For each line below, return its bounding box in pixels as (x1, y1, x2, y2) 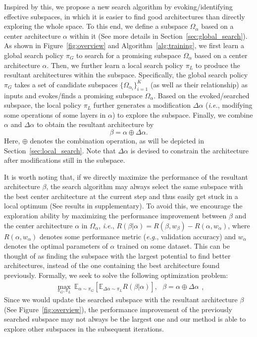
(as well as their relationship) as (150, 79, 248, 89)
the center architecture (4, 220, 73, 230)
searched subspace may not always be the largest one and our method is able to (4, 314, 246, 324)
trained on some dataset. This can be (117, 241, 230, 251)
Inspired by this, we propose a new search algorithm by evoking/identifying (4, 1, 233, 11)
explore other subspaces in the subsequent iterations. (4, 324, 164, 334)
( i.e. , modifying (206, 100, 253, 110)
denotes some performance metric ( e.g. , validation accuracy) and (40, 231, 236, 241)
